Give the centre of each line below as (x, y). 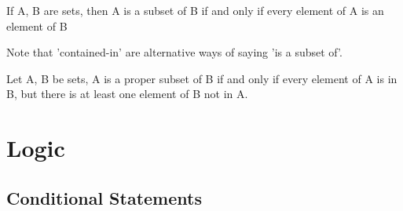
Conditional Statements (104, 197)
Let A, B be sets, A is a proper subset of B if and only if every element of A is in (202, 78)
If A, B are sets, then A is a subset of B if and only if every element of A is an (195, 10)
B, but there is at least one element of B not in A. (127, 94)
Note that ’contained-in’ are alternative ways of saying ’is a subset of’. (174, 52)
